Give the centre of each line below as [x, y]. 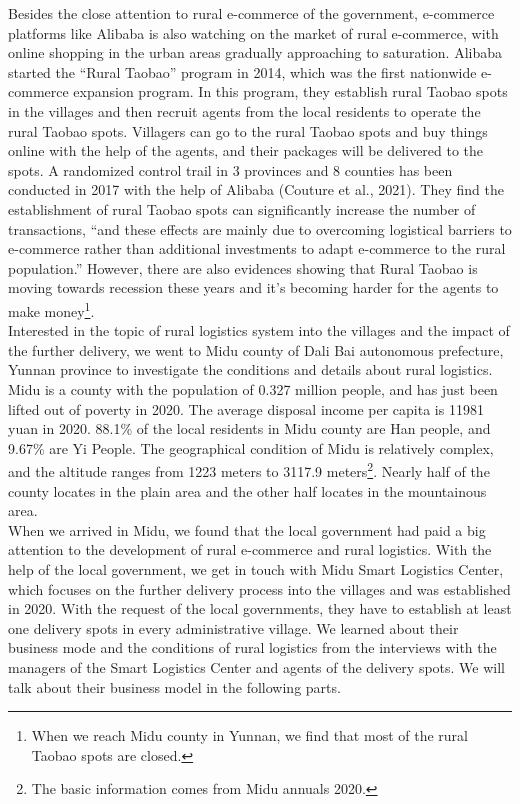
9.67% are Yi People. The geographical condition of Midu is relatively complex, [251, 447]
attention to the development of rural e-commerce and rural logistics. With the [250, 549]
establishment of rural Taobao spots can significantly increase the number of [242, 208]
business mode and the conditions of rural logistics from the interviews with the [252, 647]
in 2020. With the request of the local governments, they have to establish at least [260, 608]
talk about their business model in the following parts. [174, 686]
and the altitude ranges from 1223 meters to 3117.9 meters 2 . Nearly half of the [249, 469]
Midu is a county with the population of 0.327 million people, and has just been [253, 388]
